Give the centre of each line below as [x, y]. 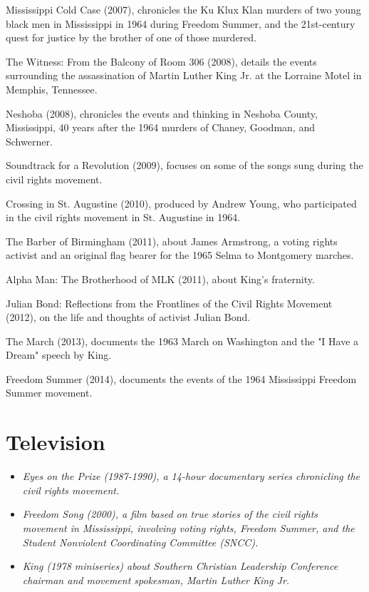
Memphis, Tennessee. [52, 89]
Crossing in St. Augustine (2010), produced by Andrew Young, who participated [181, 203]
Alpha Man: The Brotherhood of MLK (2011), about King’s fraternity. [160, 279]
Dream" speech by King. [59, 355]
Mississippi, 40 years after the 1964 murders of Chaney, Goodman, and [160, 127]
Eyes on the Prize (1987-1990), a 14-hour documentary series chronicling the [191, 476]
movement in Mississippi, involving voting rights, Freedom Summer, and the [188, 527]
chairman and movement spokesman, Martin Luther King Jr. [156, 580]
